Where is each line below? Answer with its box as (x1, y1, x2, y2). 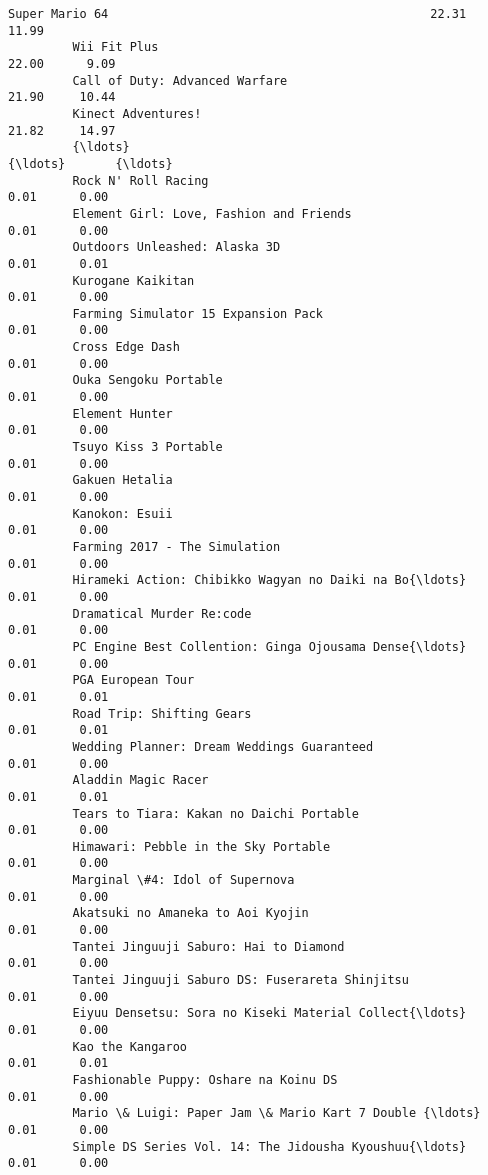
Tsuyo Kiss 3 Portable (72, 440, 223, 455)
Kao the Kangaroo (72, 1039, 187, 1054)
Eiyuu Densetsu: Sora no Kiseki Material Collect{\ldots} (72, 1006, 467, 1021)
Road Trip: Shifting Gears (72, 706, 252, 721)
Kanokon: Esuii (72, 506, 173, 521)
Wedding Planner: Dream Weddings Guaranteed (72, 739, 374, 754)
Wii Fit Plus (72, 40, 159, 55)
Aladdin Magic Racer (72, 773, 209, 788)
